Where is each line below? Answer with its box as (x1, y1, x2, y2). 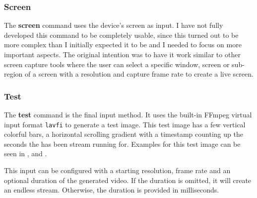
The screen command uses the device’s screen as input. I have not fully (4, 20, 223, 30)
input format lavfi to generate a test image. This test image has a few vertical (4, 119, 246, 129)
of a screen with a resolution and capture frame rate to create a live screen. (25, 69, 254, 79)
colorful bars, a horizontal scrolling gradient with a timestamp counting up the (4, 129, 243, 139)
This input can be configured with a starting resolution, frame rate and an (4, 165, 231, 176)
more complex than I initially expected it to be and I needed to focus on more (4, 39, 242, 50)
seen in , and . (4, 148, 47, 159)
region (4, 69, 23, 79)
